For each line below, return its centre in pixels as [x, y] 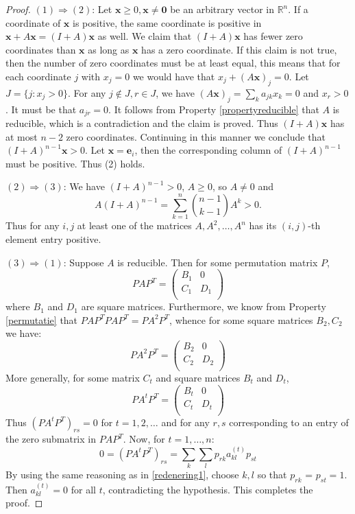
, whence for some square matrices [241, 319]
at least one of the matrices [134, 225]
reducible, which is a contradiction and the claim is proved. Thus [142, 123]
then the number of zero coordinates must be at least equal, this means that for [173, 63]
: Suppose [84, 262]
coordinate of [33, 22]
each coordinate [38, 76]
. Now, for [144, 439]
